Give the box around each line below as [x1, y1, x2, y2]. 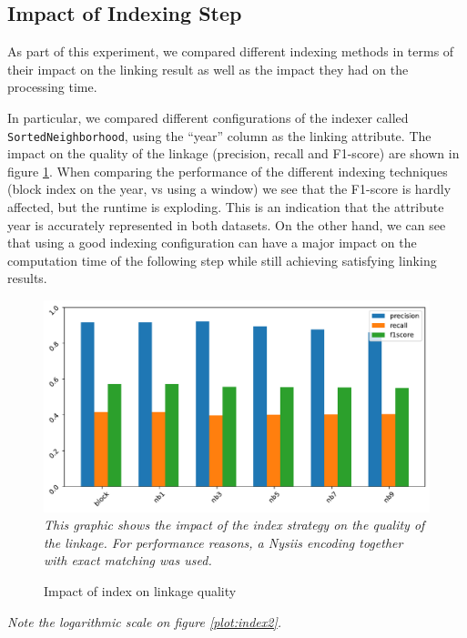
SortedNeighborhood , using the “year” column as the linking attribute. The [7, 126, 431, 145]
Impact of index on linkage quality [44, 582, 237, 601]
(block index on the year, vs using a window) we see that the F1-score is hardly [7, 179, 452, 198]
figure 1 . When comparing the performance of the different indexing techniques [7, 161, 448, 180]
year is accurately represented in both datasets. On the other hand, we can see [7, 215, 446, 234]
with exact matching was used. [44, 551, 212, 570]
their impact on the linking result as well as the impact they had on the [7, 59, 409, 78]
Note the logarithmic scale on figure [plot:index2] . [7, 612, 282, 631]
